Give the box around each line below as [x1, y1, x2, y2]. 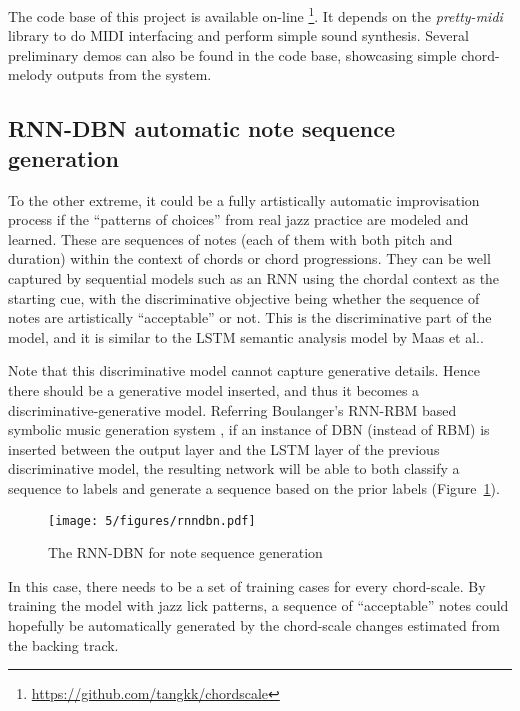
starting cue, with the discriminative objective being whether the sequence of [8, 287, 480, 308]
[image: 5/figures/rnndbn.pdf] [48, 513, 256, 528]
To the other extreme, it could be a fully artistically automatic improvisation [8, 189, 480, 210]
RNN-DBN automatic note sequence [8, 113, 395, 144]
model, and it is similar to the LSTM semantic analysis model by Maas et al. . [8, 326, 484, 347]
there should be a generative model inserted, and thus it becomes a [8, 379, 420, 400]
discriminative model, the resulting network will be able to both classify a [8, 458, 460, 479]
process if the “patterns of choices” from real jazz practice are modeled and [8, 209, 469, 230]
